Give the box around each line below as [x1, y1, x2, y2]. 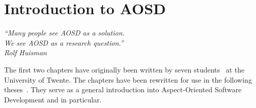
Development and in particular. [4, 94, 102, 104]
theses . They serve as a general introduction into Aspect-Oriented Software [4, 84, 242, 95]
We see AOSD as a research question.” [4, 37, 124, 48]
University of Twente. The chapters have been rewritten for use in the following [4, 74, 252, 85]
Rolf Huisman [4, 47, 47, 58]
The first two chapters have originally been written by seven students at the [4, 64, 245, 75]
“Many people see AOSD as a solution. [4, 27, 125, 38]
